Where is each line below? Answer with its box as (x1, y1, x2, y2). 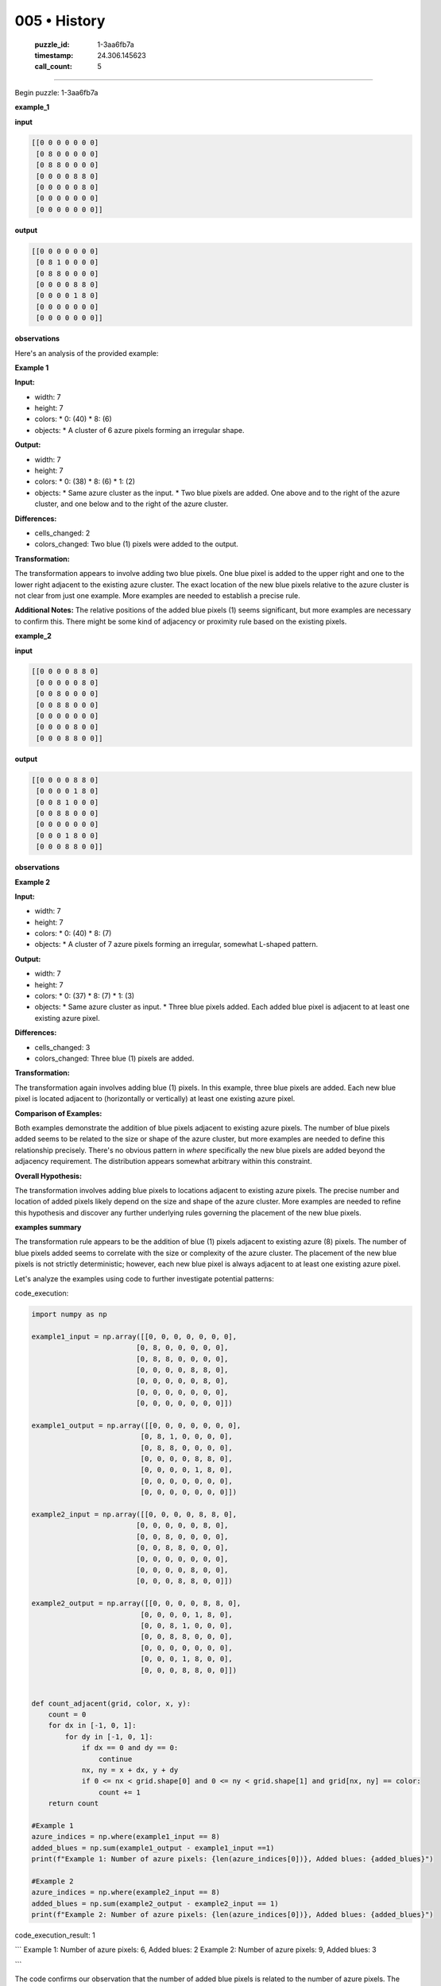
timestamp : (34, 50, 74, 60)
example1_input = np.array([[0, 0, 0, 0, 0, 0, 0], (31, 1331, 238, 1341)
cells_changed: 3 (34, 1042, 91, 1052)
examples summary (14, 1223, 82, 1232)
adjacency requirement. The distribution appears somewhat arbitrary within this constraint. (14, 1157, 313, 1166)
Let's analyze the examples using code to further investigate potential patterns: (14, 1273, 274, 1283)
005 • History (14, 12, 106, 29)
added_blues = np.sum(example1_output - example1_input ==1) (31, 1843, 275, 1853)
